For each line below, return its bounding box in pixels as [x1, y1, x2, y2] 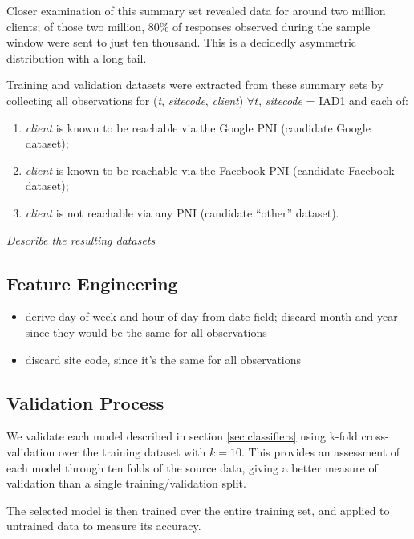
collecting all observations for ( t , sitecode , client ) [6, 91, 244, 108]
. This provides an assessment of [241, 443, 400, 460]
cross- [361, 428, 389, 444]
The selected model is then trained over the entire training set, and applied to [6, 501, 390, 518]
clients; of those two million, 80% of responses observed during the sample [6, 18, 371, 34]
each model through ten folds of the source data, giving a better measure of [6, 459, 378, 476]
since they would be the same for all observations [25, 323, 267, 340]
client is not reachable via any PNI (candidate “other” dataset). [25, 204, 339, 221]
